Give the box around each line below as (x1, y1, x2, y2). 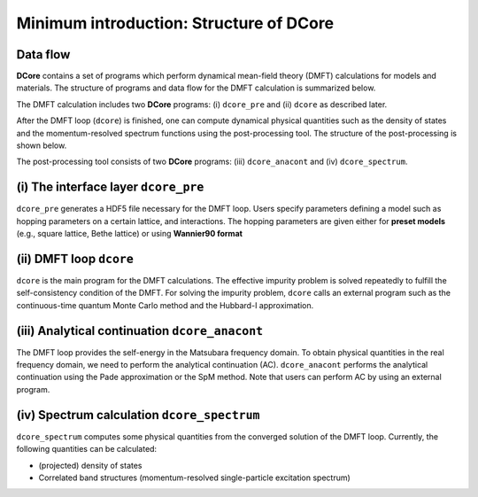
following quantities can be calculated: (16, 444, 158, 454)
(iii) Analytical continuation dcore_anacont (16, 323, 264, 338)
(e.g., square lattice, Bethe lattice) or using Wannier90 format (16, 229, 243, 239)
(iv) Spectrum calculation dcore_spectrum (16, 408, 260, 423)
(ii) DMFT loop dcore (16, 251, 135, 266)
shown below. (16, 140, 67, 151)
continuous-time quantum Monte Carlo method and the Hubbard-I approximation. (16, 299, 314, 310)
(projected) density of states (38, 460, 143, 470)
